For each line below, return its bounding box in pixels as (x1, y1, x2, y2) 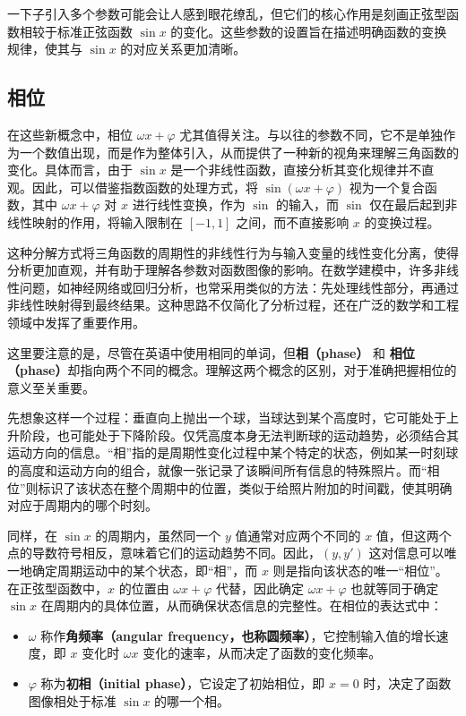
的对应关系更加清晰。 (120, 39, 246, 58)
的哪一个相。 (154, 691, 230, 710)
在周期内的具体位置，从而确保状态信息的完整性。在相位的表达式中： (40, 596, 443, 615)
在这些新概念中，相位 (7, 124, 133, 143)
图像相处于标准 (28, 691, 116, 710)
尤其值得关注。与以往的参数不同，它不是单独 (179, 124, 444, 143)
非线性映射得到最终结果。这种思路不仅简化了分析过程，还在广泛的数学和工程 (7, 295, 459, 314)
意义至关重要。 (7, 378, 95, 396)
